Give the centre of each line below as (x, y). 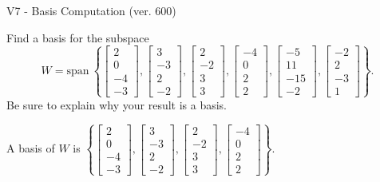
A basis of (31, 148)
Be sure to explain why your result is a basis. (117, 104)
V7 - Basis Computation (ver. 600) (91, 10)
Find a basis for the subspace (78, 37)
